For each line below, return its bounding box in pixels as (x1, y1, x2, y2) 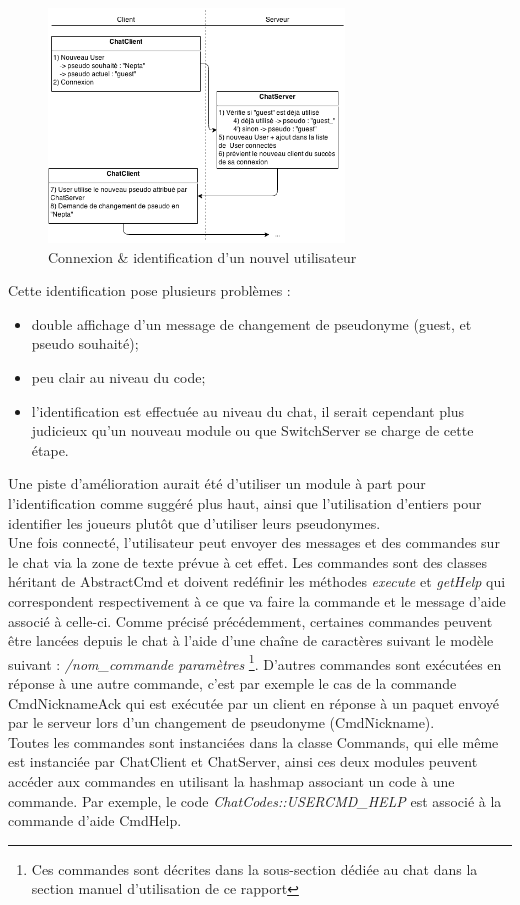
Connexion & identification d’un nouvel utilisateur (48, 246, 357, 267)
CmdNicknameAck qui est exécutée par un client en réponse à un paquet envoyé (8, 692, 499, 713)
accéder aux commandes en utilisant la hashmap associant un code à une (8, 771, 455, 792)
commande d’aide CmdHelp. (8, 810, 182, 831)
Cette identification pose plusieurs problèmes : (8, 280, 291, 301)
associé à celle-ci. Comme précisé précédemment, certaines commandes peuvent (8, 610, 493, 631)
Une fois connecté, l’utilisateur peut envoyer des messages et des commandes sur (8, 532, 500, 553)
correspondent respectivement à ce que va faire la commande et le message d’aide (8, 591, 506, 612)
